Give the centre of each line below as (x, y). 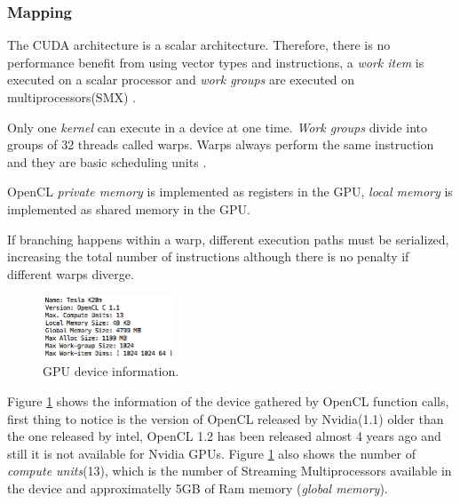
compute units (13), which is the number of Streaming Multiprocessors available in (230, 471)
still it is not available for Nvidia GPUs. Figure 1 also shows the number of (211, 453)
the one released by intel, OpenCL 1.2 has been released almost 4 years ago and (224, 436)
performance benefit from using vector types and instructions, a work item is (216, 62)
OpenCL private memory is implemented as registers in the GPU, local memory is (230, 192)
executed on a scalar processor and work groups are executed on (181, 80)
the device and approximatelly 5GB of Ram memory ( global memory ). (198, 488)
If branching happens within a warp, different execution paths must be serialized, (228, 239)
